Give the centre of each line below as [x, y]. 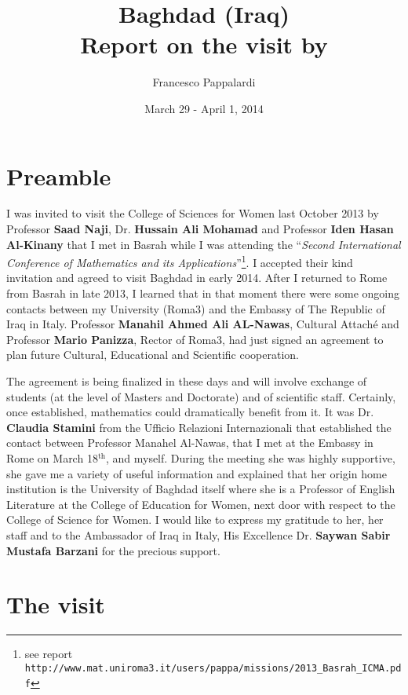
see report [49, 654]
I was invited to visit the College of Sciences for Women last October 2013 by [193, 213]
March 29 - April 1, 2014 [204, 108]
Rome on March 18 [52, 458]
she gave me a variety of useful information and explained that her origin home [197, 473]
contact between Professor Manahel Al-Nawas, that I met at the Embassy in [190, 443]
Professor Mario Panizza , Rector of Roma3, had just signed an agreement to [195, 339]
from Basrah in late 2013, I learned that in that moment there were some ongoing [203, 293]
